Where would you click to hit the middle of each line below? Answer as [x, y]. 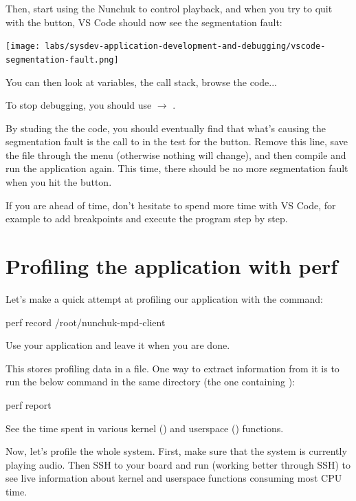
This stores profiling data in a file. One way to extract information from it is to [173, 368]
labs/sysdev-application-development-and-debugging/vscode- [185, 46]
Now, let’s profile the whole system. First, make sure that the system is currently [176, 451]
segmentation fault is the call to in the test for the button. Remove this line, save [177, 141]
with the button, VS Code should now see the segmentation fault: [144, 22]
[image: [23, 46]
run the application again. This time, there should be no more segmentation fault [177, 168]
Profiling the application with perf [172, 266]
